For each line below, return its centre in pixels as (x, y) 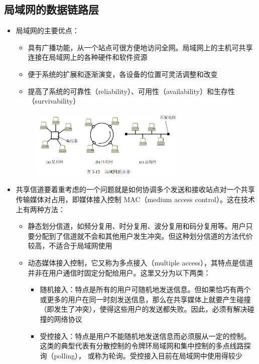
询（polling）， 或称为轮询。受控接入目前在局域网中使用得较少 (141, 355)
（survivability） (54, 101)
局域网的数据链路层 (51, 9)
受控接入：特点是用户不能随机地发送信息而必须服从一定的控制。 (145, 336)
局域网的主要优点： (47, 30)
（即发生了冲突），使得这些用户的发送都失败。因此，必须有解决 (144, 309)
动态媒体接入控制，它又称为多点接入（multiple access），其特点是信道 (141, 262)
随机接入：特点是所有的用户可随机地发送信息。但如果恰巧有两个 (145, 289)
